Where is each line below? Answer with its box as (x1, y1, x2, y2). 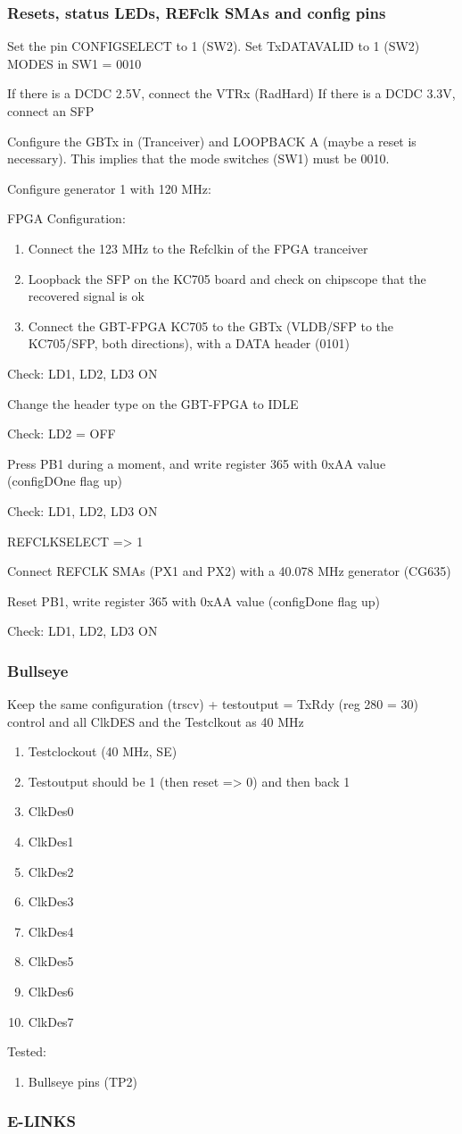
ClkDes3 (28, 892, 74, 911)
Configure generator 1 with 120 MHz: (7, 179, 211, 197)
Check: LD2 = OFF (7, 424, 116, 443)
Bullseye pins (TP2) (28, 1071, 138, 1090)
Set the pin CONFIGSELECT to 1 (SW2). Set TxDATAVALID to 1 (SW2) (7, 37, 420, 55)
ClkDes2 (28, 862, 74, 880)
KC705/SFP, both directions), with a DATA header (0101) (28, 334, 350, 353)
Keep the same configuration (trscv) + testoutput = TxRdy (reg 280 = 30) (7, 695, 418, 713)
